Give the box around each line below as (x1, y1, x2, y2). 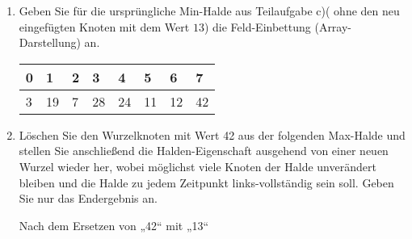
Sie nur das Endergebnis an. (19, 190, 158, 207)
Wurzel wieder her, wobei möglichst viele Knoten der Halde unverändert (19, 157, 376, 174)
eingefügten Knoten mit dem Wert (19, 18, 190, 35)
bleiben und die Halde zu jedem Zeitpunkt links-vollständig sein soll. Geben (19, 174, 394, 191)
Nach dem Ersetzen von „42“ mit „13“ (19, 216, 209, 233)
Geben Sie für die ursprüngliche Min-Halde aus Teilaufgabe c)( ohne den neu (19, 2, 400, 19)
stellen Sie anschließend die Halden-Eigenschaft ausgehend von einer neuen (19, 142, 389, 159)
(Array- (314, 18, 352, 35)
